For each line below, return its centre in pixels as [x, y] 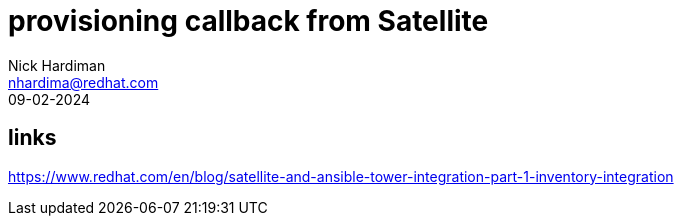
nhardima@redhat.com [83, 82]
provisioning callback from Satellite [248, 21]
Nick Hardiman [57, 65]
